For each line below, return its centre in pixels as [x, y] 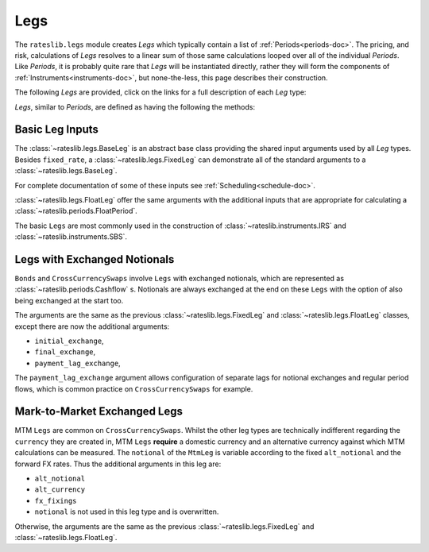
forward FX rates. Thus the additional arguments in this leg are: [118, 464]
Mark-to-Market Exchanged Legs [99, 412]
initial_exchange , [69, 341]
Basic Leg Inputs [57, 130]
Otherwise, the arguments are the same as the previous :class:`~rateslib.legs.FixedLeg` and [164, 526]
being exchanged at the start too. [69, 300]
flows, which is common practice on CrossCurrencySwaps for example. [134, 388]
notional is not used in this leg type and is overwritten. [127, 511]
